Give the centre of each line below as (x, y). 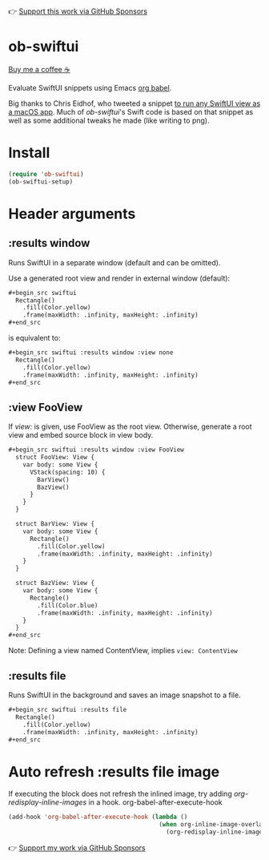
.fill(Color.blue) (68, 605)
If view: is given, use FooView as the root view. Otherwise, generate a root (130, 426)
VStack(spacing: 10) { (67, 472)
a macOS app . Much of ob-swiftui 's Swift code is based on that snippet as (131, 111)
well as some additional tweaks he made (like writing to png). (109, 120)
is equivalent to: (34, 338)
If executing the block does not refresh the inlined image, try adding (120, 794)
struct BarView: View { (55, 524)
